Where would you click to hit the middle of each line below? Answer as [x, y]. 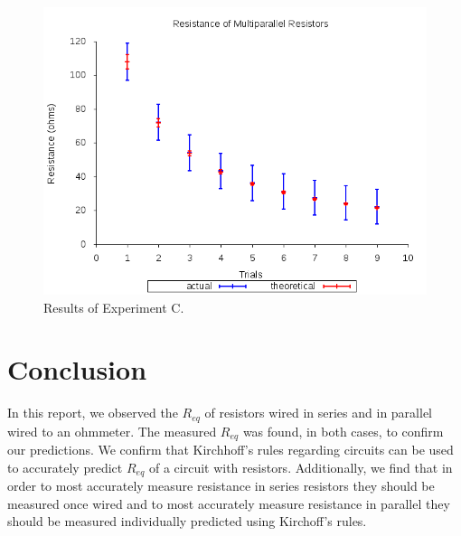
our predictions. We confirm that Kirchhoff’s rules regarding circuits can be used [230, 450]
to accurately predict [65, 467]
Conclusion [77, 369]
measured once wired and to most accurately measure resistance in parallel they [229, 503]
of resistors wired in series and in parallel [318, 413]
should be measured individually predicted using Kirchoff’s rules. [187, 521]
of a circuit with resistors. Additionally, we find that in [301, 467]
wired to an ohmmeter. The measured [112, 431]
